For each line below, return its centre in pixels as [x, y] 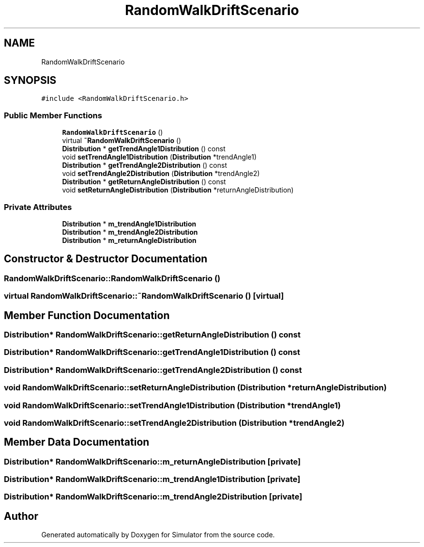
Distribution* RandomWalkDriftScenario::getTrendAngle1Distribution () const [152, 352]
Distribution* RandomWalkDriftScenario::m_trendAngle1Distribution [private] [152, 479]
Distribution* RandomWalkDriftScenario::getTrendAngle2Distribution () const [153, 370]
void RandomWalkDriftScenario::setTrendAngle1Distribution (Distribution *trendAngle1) [172, 405]
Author [21, 516]
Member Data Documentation [77, 442]
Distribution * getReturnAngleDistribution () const [144, 182]
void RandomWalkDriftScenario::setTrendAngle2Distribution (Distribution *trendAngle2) [174, 423]
